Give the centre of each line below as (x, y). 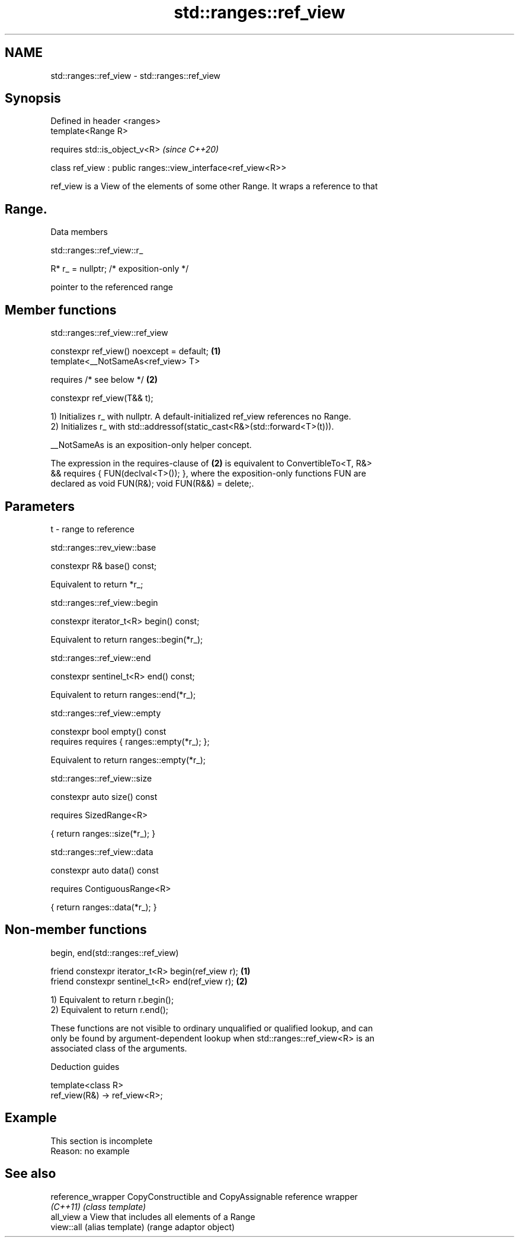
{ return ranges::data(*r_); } (104, 907)
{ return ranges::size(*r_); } (103, 833)
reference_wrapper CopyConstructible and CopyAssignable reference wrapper (204, 1196)
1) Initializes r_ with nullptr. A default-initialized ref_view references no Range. (201, 417)
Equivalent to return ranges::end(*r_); (123, 694)
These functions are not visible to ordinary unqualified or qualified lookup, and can (212, 1028)
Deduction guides (85, 1066)
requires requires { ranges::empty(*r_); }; (130, 741)
